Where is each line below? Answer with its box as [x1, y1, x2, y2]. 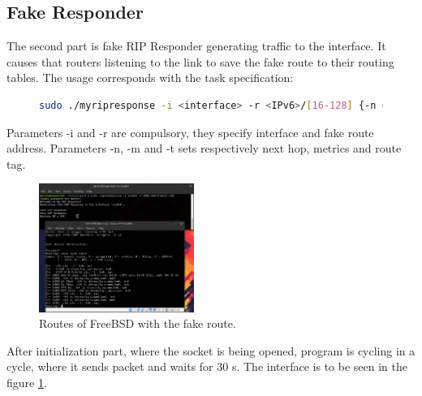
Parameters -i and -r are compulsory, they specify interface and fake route [6, 123, 374, 140]
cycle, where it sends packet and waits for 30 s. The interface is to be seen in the [6, 358, 407, 375]
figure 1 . [6, 373, 47, 390]
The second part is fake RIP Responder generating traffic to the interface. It [6, 37, 386, 54]
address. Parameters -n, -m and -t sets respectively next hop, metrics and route [6, 140, 402, 157]
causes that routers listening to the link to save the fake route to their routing [6, 53, 394, 70]
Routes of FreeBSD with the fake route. [39, 315, 236, 332]
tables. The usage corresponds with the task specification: [6, 69, 294, 86]
